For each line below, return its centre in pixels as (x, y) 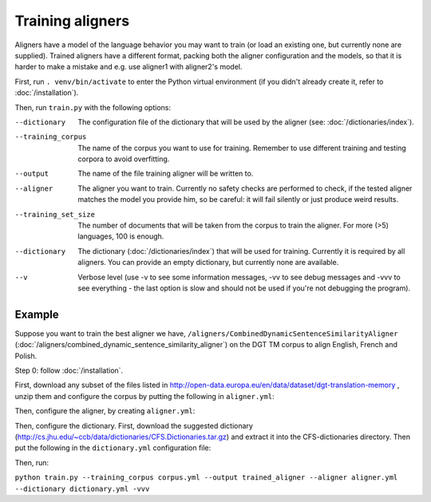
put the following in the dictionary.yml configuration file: (113, 448)
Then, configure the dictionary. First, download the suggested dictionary (134, 425)
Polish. (26, 356)
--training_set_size (55, 214)
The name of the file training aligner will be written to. (166, 174)
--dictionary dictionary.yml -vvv (82, 488)
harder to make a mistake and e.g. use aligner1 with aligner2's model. (129, 67)
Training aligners (72, 21)
